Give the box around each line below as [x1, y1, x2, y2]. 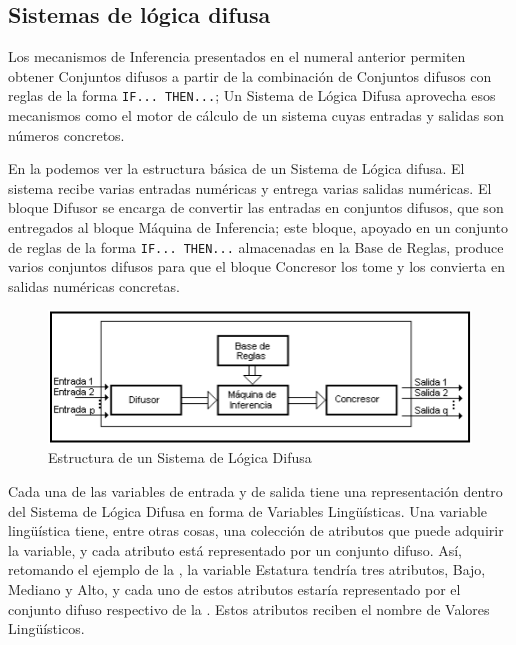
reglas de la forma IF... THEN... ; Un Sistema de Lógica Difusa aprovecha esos [8, 85, 496, 106]
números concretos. [8, 124, 125, 145]
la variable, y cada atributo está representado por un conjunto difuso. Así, [8, 539, 462, 560]
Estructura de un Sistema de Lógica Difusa [48, 447, 312, 468]
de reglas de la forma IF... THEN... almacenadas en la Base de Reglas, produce [8, 236, 504, 257]
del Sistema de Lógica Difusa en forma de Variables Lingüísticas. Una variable [8, 500, 488, 521]
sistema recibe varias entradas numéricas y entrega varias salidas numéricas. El [8, 177, 492, 198]
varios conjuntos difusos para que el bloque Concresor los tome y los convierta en [8, 256, 505, 277]
